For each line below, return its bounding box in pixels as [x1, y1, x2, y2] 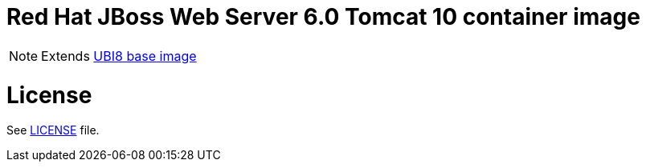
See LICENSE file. [6, 123, 100, 138]
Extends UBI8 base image [41, 47, 197, 64]
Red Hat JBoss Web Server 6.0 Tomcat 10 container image [6, 3, 640, 30]
